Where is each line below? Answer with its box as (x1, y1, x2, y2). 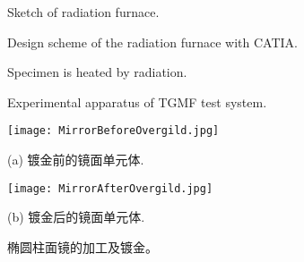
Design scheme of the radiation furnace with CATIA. (7, 32, 298, 51)
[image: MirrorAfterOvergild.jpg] (7, 182, 213, 195)
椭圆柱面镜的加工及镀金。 (7, 237, 158, 256)
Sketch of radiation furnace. (7, 3, 160, 21)
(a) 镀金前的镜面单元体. (7, 150, 144, 169)
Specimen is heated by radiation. (7, 63, 187, 81)
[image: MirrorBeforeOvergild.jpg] (7, 124, 220, 138)
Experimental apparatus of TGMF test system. (7, 92, 267, 111)
